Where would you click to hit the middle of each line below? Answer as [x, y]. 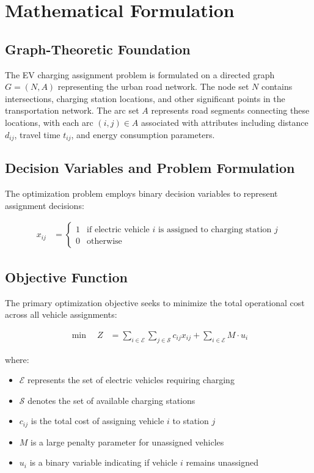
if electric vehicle [118, 230]
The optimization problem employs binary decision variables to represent [141, 193]
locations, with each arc [49, 122]
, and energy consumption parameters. [143, 134]
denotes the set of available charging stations [111, 400]
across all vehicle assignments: [61, 314]
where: [17, 359]
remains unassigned [222, 462]
